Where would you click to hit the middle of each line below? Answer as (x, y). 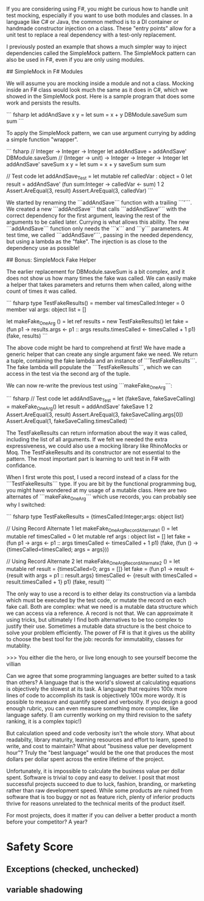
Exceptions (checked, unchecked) (72, 869)
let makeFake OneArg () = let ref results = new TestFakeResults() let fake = (97, 322)
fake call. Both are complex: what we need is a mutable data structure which (102, 607)
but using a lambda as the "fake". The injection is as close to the (87, 241)
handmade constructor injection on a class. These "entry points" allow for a (101, 28)
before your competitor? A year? (47, 822)
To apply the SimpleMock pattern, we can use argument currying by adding (101, 133)
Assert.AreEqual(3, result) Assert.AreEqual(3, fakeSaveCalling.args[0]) (95, 414)
